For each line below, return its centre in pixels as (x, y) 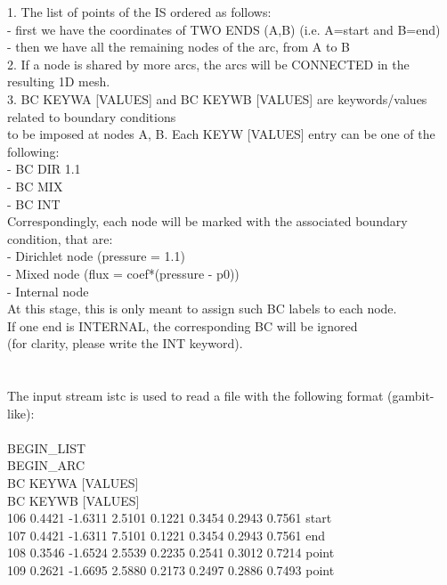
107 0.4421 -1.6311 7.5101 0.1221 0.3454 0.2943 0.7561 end (166, 535)
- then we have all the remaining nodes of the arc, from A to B (179, 47)
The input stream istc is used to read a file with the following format (195, 396)
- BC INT (34, 203)
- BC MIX (35, 186)
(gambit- (411, 396)
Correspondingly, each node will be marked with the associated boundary (207, 221)
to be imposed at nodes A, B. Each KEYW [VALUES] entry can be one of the (221, 134)
